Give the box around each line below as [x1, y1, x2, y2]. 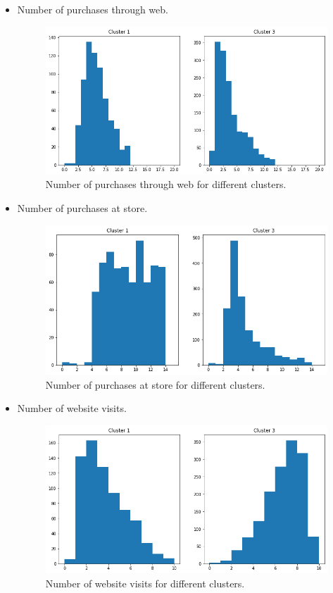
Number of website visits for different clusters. [45, 575, 245, 590]
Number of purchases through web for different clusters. [45, 177, 287, 192]
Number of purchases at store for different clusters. [45, 377, 265, 392]
